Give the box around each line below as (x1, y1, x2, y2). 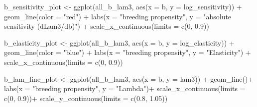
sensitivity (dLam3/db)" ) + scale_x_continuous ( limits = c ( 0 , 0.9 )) (4, 21, 209, 31)
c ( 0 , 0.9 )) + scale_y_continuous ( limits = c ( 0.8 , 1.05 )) (4, 93, 168, 103)
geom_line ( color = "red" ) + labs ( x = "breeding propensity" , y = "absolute (4, 11, 232, 21)
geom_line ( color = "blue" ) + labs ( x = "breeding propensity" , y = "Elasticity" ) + (4, 47, 251, 57)
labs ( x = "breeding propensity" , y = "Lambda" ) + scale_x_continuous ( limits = (4, 83, 246, 94)
